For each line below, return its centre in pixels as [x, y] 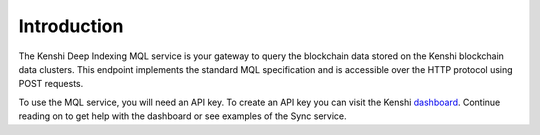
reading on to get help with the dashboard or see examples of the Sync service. [182, 116]
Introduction [71, 26]
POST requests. [51, 84]
